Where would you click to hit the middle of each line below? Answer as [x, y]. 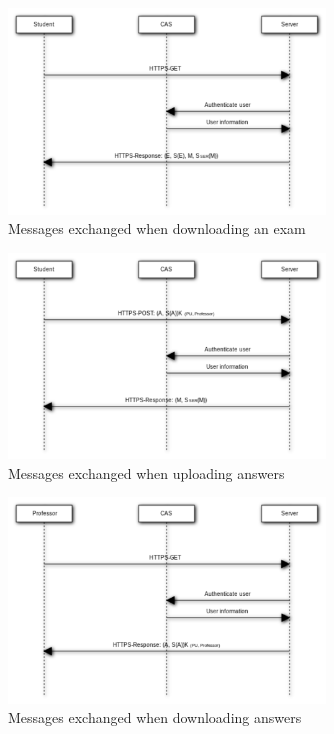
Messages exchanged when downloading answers [155, 717]
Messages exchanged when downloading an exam [157, 228]
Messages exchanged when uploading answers [146, 472]
